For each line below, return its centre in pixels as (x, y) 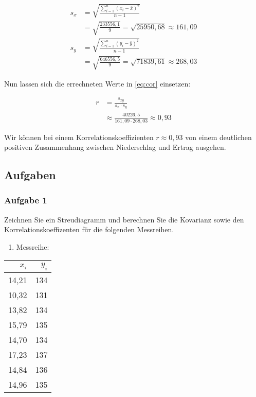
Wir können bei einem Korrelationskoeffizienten (79, 137)
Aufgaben (30, 175)
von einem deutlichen (218, 137)
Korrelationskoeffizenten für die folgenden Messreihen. (89, 229)
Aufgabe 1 (26, 200)
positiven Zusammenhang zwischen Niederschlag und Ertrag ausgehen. (115, 147)
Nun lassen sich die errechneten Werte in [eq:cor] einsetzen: (97, 83)
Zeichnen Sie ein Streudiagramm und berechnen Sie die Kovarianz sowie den (124, 219)
